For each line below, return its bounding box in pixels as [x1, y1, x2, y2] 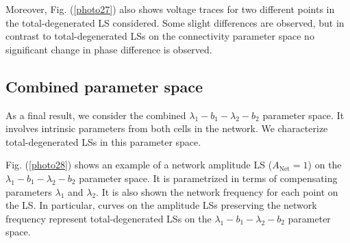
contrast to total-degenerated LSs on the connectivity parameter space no [5, 29, 314, 43]
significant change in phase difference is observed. [5, 42, 212, 56]
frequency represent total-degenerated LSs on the [5, 211, 212, 225]
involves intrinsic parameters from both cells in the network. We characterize [5, 121, 328, 136]
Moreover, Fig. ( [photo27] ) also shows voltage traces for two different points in [5, 2, 335, 16]
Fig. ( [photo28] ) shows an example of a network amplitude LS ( [5, 157, 273, 172]
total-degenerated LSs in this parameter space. [5, 134, 201, 149]
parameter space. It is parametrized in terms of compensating [79, 170, 338, 185]
